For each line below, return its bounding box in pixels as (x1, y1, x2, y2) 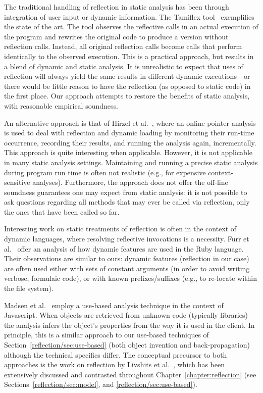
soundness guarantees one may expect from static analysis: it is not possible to (4, 186, 247, 197)
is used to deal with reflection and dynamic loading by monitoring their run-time (4, 127, 254, 138)
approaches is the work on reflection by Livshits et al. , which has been (4, 359, 225, 370)
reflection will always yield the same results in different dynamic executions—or (4, 71, 250, 81)
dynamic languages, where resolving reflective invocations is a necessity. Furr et (4, 233, 249, 244)
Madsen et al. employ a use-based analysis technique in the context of (4, 300, 224, 310)
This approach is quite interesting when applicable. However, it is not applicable (4, 147, 252, 158)
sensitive (4, 177, 30, 187)
